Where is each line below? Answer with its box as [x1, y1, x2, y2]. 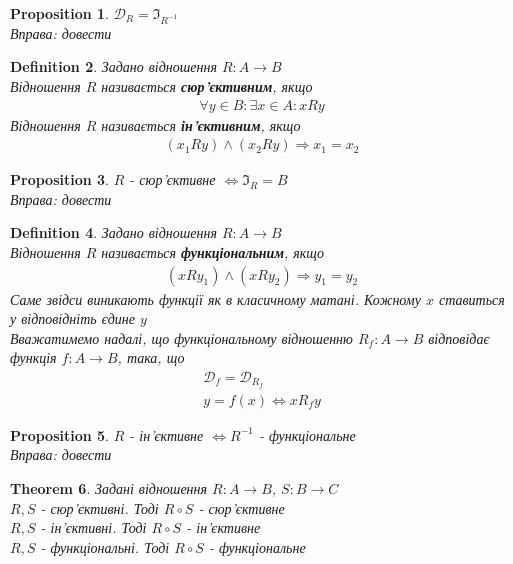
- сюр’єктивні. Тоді [40, 497, 159, 518]
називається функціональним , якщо [101, 241, 325, 262]
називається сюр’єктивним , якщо [101, 75, 313, 96]
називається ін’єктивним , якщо [101, 114, 301, 135]
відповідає [428, 327, 490, 348]
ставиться [439, 288, 505, 309]
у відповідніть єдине [10, 308, 135, 329]
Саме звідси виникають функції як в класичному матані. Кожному [10, 288, 421, 309]
